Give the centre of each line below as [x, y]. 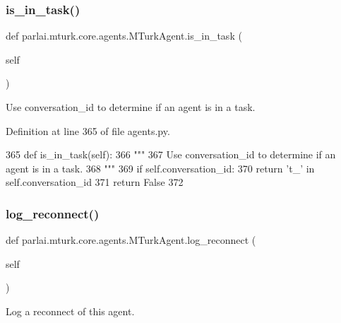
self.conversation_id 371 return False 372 [95, 182]
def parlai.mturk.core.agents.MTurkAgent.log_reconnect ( [131, 240]
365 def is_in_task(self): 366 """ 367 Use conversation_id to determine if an [171, 154]
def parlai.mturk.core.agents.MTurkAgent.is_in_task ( [124, 36]
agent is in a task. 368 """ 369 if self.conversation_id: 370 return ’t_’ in [160, 168]
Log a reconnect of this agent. [70, 311]
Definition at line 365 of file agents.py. [88, 130]
